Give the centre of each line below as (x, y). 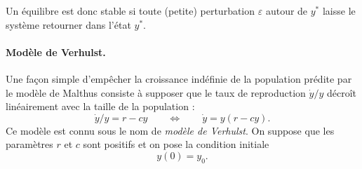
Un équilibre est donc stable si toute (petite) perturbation (130, 11)
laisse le (339, 11)
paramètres (29, 144)
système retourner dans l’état (68, 24)
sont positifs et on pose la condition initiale (176, 144)
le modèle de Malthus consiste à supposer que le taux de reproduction (156, 92)
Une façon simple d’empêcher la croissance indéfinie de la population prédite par (179, 78)
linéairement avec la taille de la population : (100, 106)
